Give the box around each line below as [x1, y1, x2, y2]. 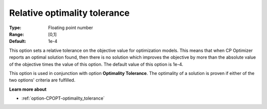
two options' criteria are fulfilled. [9, 77, 76, 83]
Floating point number [48, 25, 93, 31]
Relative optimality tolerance [9, 7, 130, 18]
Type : [9, 25, 22, 31]
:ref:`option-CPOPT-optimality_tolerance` [21, 95, 105, 101]
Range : [9, 31, 24, 37]
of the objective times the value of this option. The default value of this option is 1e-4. [9, 61, 183, 67]
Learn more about [9, 86, 47, 92]
